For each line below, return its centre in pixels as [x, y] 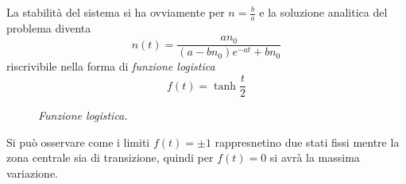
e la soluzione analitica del [323, 12]
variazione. [32, 172]
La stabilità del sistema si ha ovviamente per [116, 12]
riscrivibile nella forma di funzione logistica [111, 66]
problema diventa [49, 27]
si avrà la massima [315, 157]
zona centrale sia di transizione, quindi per [110, 157]
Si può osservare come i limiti [78, 142]
